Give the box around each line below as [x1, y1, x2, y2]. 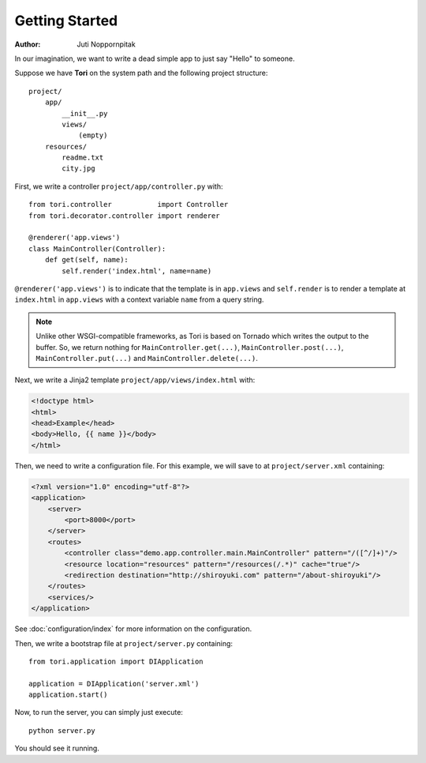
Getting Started [14, 12, 118, 29]
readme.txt [62, 153, 104, 162]
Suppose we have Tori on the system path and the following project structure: [14, 68, 268, 78]
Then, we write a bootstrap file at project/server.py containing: [14, 638, 233, 648]
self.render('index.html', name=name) [62, 266, 212, 276]
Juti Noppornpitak [77, 39, 136, 49]
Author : [14, 39, 41, 49]
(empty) [78, 131, 108, 140]
